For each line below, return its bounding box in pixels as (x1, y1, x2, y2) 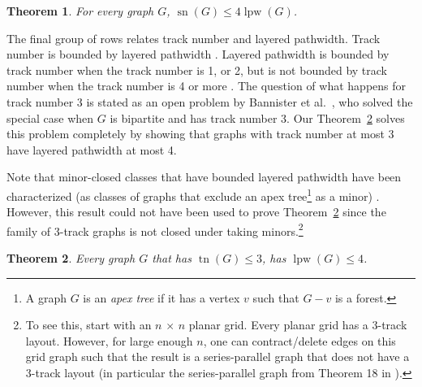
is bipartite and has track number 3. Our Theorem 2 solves (110, 109, 405, 126)
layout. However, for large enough (25, 332, 193, 349)
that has (152, 250, 192, 267)
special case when (6, 109, 94, 126)
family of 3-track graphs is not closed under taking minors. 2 (6, 220, 304, 239)
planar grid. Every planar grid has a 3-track (188, 316, 407, 333)
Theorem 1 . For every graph (6, 2, 154, 19)
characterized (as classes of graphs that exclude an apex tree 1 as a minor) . (6, 185, 380, 204)
